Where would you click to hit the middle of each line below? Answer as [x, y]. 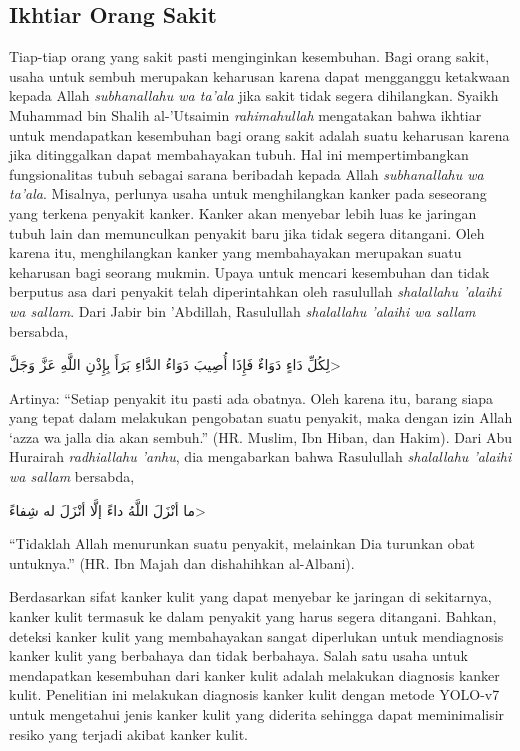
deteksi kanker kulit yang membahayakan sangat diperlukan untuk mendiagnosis [256, 635]
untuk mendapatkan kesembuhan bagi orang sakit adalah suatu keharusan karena [259, 134]
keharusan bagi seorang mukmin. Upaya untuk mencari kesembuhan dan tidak [249, 271]
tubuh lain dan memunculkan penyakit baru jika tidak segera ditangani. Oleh [247, 232]
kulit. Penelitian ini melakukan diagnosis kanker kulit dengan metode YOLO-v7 [254, 694]
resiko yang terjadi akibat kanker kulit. [129, 733]
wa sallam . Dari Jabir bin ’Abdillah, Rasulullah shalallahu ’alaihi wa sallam [242, 310]
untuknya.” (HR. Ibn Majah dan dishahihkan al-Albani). [182, 562]
